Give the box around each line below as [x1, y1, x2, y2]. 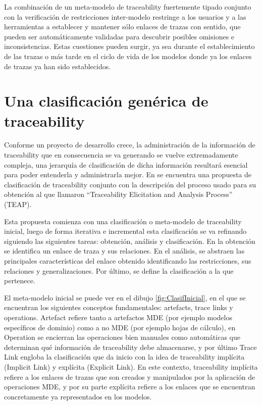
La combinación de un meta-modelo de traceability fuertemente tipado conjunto [4, 2, 251, 12]
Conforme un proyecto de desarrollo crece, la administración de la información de [4, 139, 255, 150]
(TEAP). [4, 199, 32, 210]
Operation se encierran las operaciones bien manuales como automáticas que [4, 332, 240, 342]
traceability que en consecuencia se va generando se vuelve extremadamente [4, 149, 238, 160]
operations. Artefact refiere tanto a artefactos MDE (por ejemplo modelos [4, 312, 232, 322]
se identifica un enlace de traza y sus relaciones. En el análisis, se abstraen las [4, 245, 245, 256]
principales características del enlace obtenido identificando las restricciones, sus [4, 256, 251, 266]
